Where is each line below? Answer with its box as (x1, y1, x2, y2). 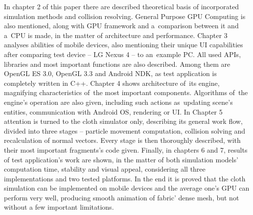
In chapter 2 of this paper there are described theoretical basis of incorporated (4, 1, 239, 11)
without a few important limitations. (4, 202, 114, 212)
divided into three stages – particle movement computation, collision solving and (4, 125, 246, 136)
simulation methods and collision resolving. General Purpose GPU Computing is (4, 11, 246, 21)
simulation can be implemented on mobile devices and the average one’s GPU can (4, 183, 250, 193)
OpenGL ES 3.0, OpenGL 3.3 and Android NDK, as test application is (4, 68, 217, 78)
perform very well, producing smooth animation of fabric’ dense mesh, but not (4, 192, 239, 202)
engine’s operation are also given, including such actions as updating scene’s (4, 97, 233, 107)
